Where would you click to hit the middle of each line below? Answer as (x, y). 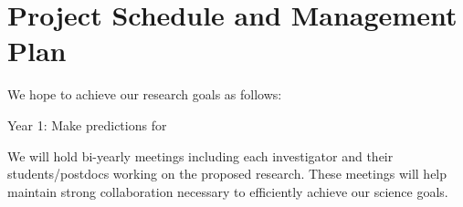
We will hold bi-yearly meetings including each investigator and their (200, 155)
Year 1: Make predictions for (87, 124)
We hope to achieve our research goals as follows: (145, 94)
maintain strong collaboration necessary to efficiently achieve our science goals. (228, 191)
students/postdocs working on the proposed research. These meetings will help (227, 174)
